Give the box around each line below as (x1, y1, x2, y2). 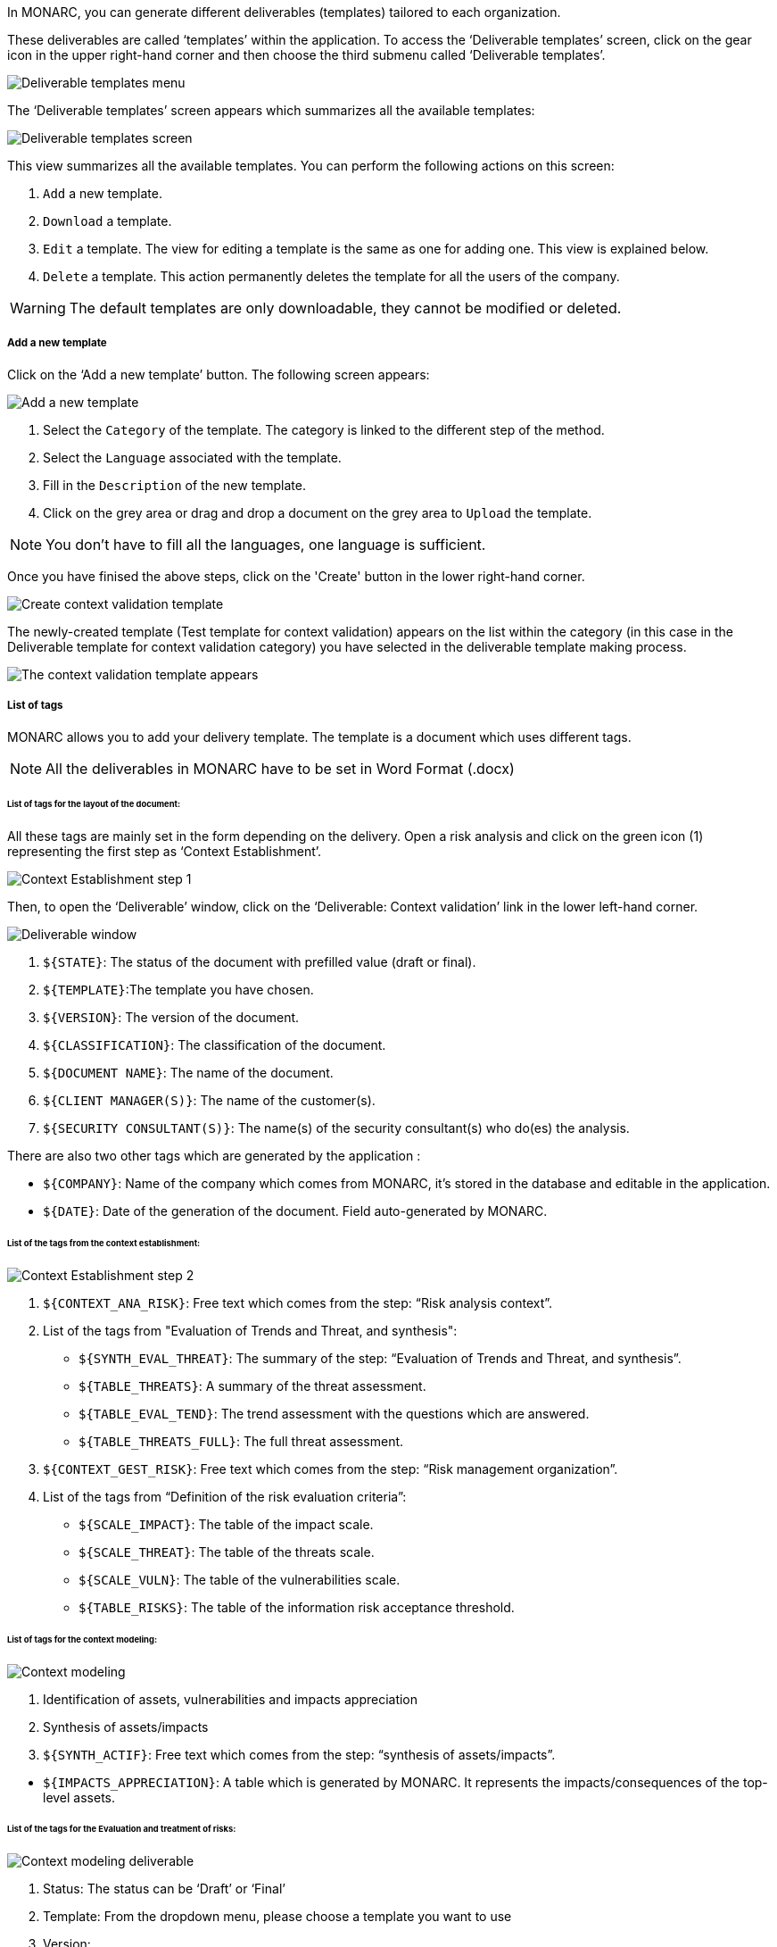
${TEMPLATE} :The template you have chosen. (43, 982, 314, 998)
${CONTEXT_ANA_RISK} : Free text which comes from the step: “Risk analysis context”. (43, 1294, 553, 1310)
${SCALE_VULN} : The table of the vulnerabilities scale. (79, 1571, 401, 1587)
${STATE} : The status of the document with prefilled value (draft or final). (43, 954, 476, 970)
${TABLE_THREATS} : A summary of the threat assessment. (79, 1377, 426, 1394)
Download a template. (43, 213, 172, 229)
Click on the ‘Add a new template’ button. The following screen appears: (7, 366, 430, 382)
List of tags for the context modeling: (7, 1634, 158, 1644)
